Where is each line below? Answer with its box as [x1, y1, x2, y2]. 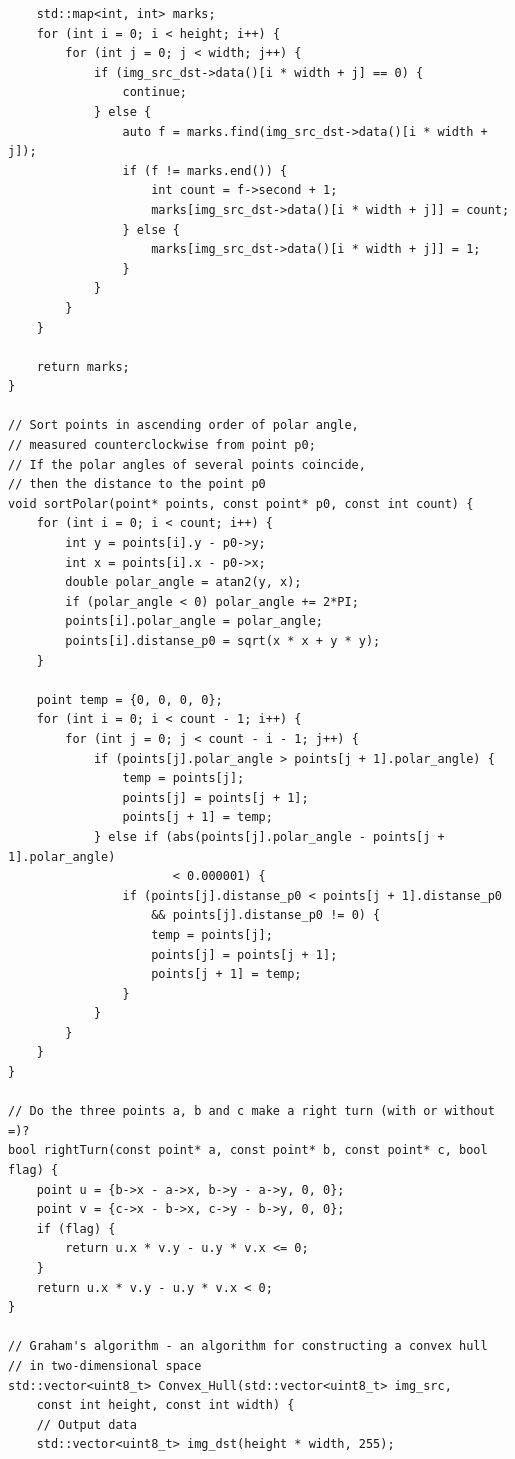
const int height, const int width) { [36, 1398, 295, 1413]
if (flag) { [36, 1221, 116, 1236]
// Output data [36, 1417, 137, 1432]
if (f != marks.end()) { [122, 163, 288, 178]
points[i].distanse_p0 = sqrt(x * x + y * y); [65, 634, 381, 648]
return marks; [36, 359, 130, 374]
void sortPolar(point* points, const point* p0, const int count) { [8, 496, 474, 511]
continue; [122, 85, 187, 100]
